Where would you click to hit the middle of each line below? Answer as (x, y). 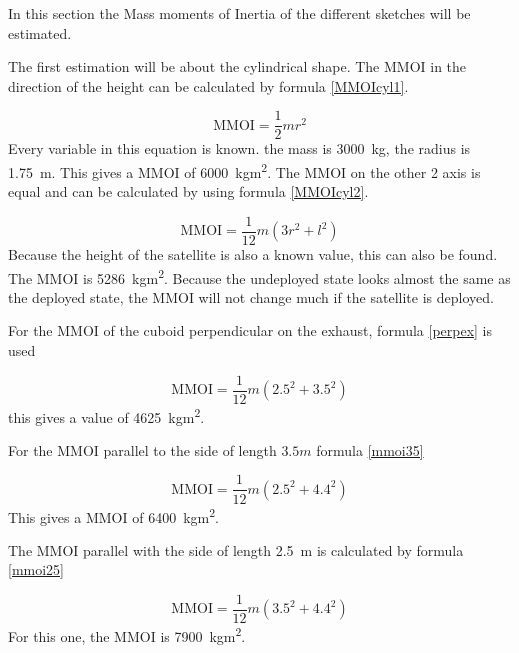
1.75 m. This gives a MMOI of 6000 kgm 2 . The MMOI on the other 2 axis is (244, 170)
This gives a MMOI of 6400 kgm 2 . (113, 515)
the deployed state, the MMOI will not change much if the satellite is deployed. (251, 296)
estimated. (40, 32)
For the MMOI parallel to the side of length (142, 449)
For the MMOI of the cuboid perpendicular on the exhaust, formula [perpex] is (250, 330)
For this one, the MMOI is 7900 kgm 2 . (127, 634)
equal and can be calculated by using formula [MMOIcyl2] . (188, 191)
